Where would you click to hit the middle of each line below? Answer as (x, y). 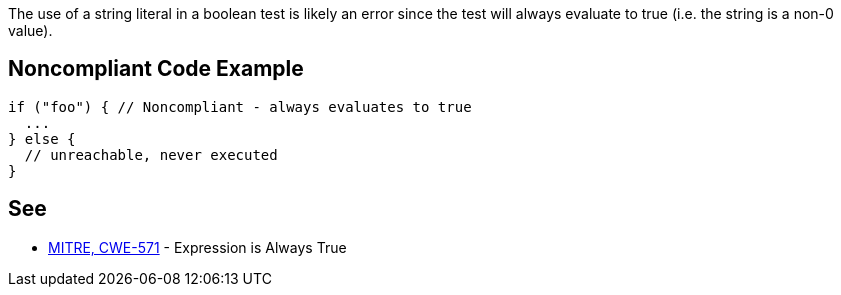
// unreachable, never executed (151, 154)
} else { (42, 138)
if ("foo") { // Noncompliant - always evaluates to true (240, 106)
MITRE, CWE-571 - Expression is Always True (197, 247)
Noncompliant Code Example (156, 69)
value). (30, 30)
